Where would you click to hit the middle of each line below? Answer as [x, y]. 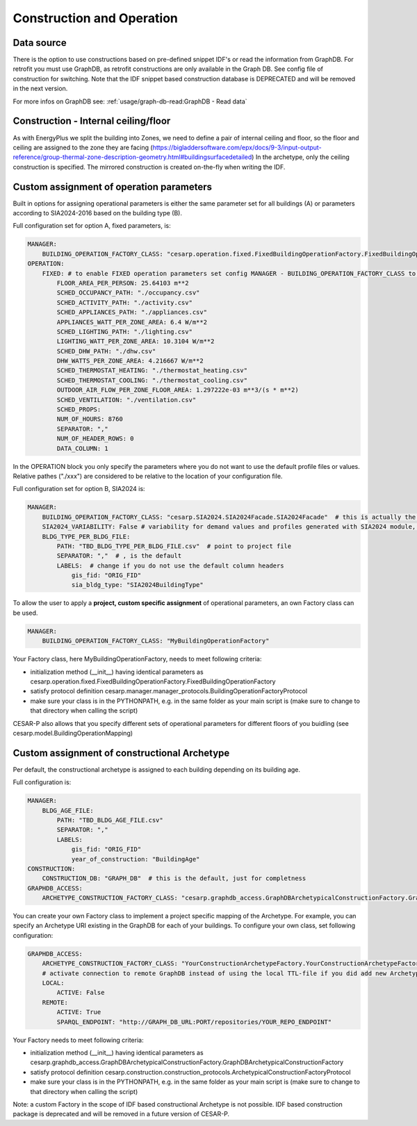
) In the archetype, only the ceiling [301, 157]
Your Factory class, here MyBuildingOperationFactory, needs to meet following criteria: [137, 659]
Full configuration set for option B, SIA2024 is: [79, 489]
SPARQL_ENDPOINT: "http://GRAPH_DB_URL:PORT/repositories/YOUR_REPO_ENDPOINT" [194, 1022]
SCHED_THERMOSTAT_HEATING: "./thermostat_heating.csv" [152, 371]
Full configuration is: [42, 782]
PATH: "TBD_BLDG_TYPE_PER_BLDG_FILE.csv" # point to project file [174, 546]
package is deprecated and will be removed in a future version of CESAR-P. [121, 1114]
